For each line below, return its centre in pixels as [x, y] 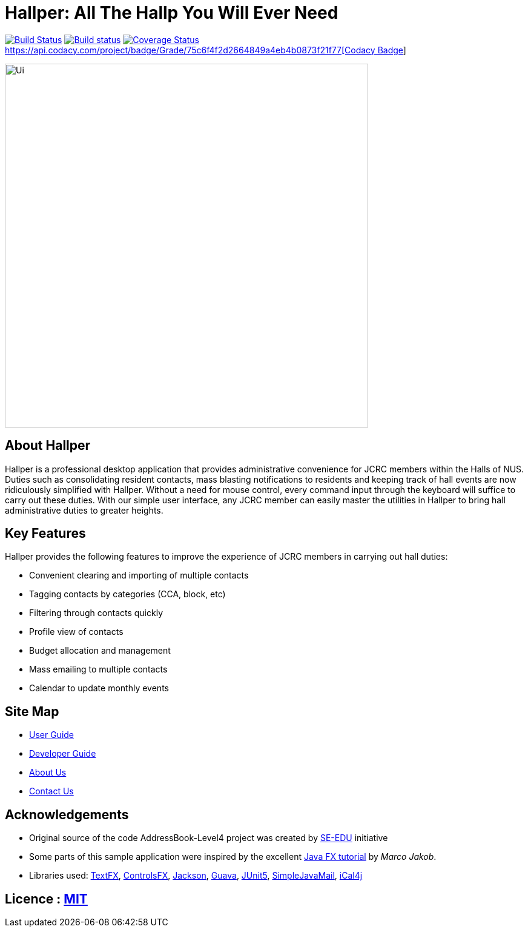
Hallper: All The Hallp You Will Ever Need [172, 13]
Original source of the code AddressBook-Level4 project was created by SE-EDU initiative [209, 838]
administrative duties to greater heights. [84, 510]
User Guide [52, 735]
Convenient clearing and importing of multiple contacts [139, 575]
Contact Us [51, 791]
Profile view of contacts [76, 632]
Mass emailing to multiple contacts [98, 669]
